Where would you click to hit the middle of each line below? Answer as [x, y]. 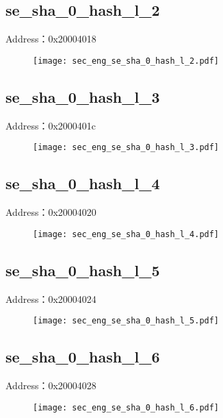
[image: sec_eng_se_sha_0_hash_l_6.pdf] [126, 407]
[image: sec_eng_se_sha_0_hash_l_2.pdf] [126, 61]
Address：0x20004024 [51, 298]
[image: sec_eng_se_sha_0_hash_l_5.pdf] [126, 321]
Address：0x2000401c [51, 125]
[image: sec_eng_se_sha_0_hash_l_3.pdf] [126, 148]
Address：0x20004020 [51, 212]
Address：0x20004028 [51, 385]
